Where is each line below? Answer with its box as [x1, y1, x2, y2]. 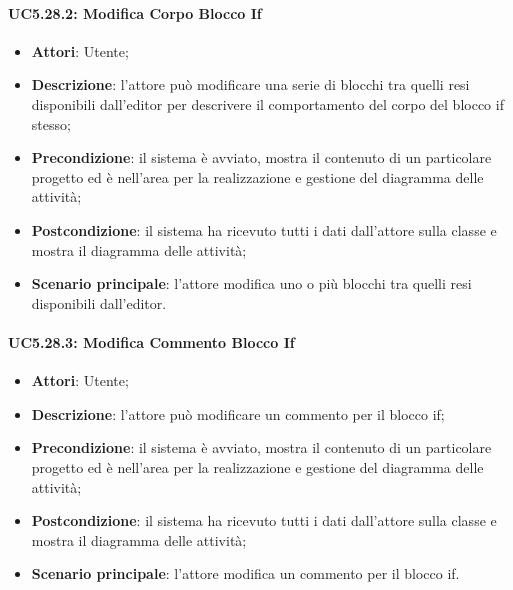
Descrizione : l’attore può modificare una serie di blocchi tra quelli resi [31, 74, 470, 95]
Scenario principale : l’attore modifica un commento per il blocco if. [31, 563, 460, 584]
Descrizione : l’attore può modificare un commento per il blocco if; [31, 403, 445, 424]
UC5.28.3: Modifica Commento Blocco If [8, 331, 295, 352]
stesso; [31, 113, 71, 134]
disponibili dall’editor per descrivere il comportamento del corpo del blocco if [31, 93, 504, 114]
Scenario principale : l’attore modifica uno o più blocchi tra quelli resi [31, 273, 472, 294]
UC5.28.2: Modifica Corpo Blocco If [8, 2, 262, 23]
